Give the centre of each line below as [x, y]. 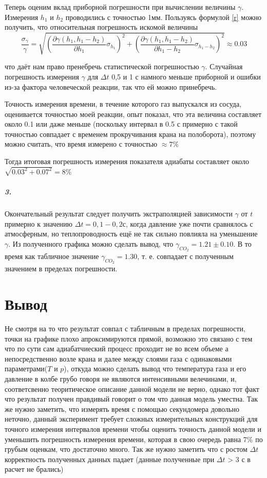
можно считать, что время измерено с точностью [81, 144]
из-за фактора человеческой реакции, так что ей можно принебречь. [111, 86]
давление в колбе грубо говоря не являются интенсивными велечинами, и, [121, 378]
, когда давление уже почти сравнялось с [189, 223]
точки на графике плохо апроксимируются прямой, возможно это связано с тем [129, 338]
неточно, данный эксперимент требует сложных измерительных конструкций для [131, 419]
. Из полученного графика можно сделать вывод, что [91, 243]
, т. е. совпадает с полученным [185, 256]
